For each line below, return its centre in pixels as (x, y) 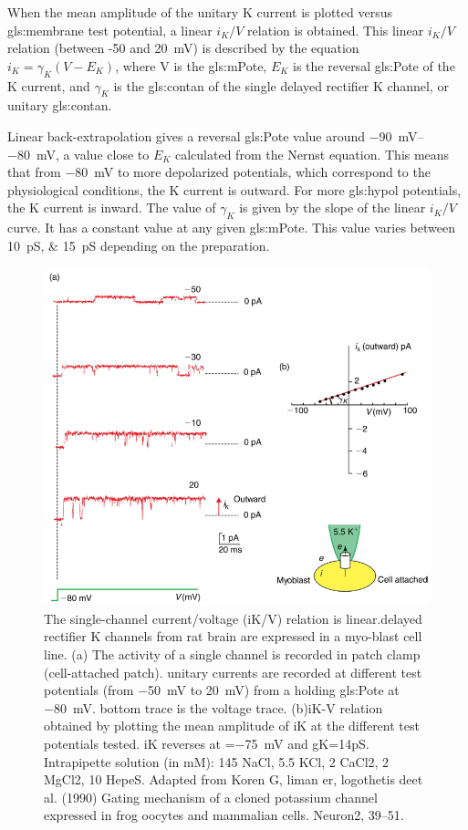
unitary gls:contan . (60, 105)
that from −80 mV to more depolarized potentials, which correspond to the (219, 172)
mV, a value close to (93, 154)
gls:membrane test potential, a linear (110, 30)
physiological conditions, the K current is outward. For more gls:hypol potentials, (234, 189)
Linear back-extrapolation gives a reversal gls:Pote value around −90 (200, 135)
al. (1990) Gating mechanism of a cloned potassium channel (211, 797)
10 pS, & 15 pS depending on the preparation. (139, 245)
